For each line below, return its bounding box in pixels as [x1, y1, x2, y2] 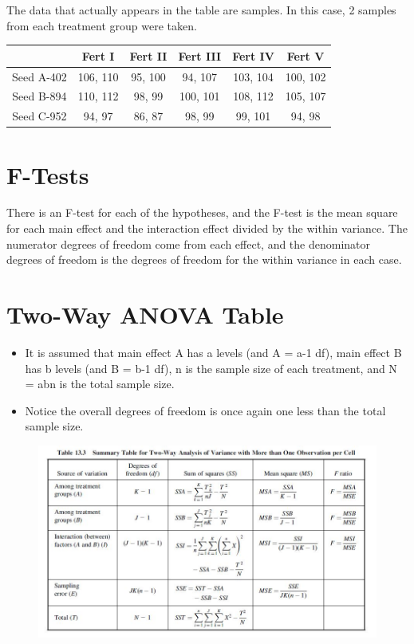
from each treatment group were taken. [6, 17, 197, 33]
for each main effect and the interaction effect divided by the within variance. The [6, 220, 408, 237]
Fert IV [232, 47, 274, 64]
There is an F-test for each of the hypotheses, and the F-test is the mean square [6, 204, 398, 221]
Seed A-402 [12, 68, 67, 84]
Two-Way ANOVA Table [6, 298, 284, 330]
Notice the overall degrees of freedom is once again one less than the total [25, 402, 386, 418]
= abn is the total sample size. [25, 375, 175, 392]
